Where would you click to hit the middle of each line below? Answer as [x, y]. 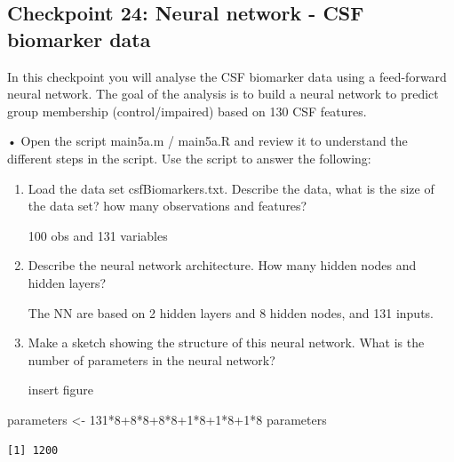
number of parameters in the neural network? [151, 359]
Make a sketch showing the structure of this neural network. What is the [226, 343]
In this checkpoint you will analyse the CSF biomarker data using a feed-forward [227, 76]
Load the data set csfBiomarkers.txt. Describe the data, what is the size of [231, 188]
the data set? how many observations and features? [167, 206]
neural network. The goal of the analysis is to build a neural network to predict [223, 94]
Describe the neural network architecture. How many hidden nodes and [222, 265]
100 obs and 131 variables [98, 235]
